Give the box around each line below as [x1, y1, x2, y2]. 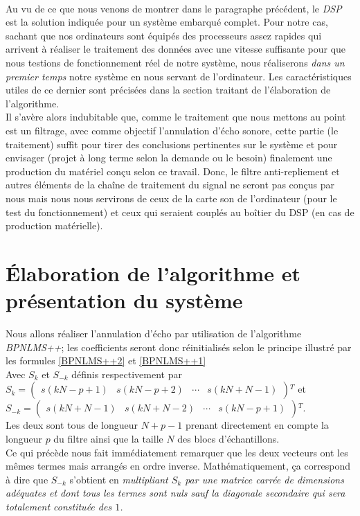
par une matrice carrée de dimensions [185, 472, 344, 486]
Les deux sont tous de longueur [6, 418, 138, 432]
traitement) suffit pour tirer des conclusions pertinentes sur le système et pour [6, 136, 338, 151]
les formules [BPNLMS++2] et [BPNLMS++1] [6, 353, 206, 368]
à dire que [6, 472, 48, 486]
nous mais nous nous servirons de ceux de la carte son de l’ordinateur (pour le [6, 190, 337, 205]
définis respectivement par [71, 366, 182, 381]
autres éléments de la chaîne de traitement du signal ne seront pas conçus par [6, 177, 335, 192]
